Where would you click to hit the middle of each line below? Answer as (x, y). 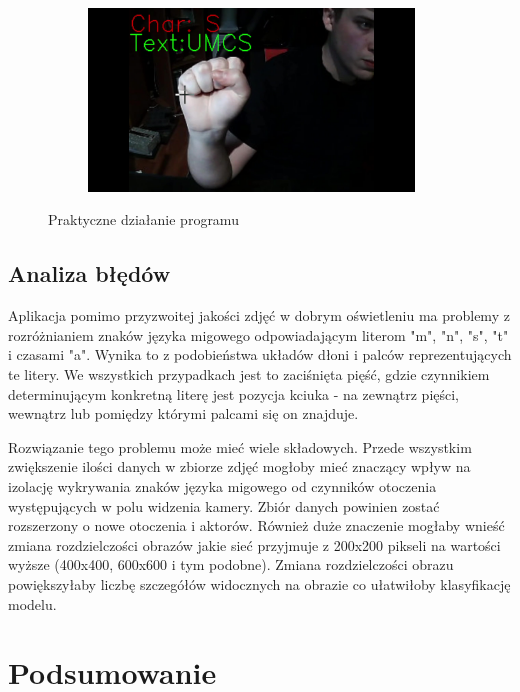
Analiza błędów (89, 273)
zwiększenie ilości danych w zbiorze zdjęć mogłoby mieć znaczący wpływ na (239, 466)
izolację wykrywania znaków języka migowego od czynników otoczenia (222, 485)
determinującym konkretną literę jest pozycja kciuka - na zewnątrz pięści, (234, 393)
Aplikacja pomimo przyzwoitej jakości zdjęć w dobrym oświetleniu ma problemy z (259, 315)
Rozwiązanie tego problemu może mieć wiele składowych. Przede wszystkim (240, 446)
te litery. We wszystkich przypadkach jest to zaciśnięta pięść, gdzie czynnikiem (249, 373)
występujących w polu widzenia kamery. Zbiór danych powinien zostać (224, 505)
